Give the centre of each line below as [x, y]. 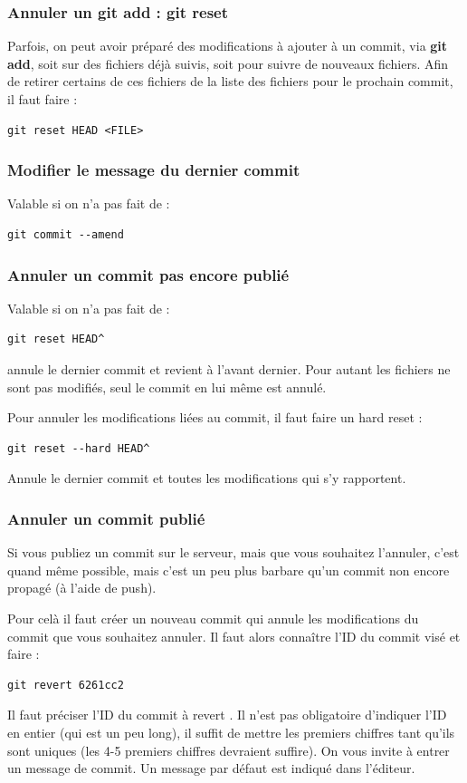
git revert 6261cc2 [66, 685]
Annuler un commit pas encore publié [148, 274]
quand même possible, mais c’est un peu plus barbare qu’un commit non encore [229, 570]
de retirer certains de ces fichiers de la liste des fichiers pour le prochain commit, [230, 81]
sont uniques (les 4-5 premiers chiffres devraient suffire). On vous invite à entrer [229, 750]
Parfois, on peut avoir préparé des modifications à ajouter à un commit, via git [228, 46]
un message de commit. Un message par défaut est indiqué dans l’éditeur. [211, 768]
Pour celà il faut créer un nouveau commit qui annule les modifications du [213, 618]
